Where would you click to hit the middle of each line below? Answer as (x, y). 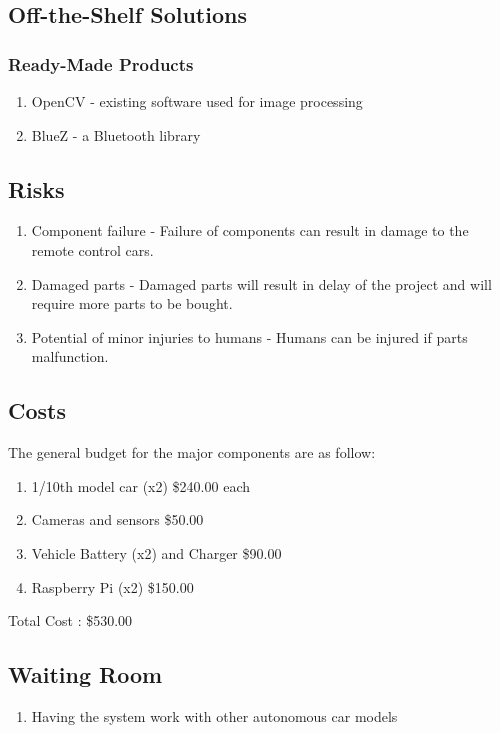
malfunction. (70, 356)
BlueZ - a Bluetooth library (116, 134)
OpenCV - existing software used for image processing (197, 101)
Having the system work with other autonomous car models (214, 715)
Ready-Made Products (101, 63)
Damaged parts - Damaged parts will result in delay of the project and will (261, 283)
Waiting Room (85, 674)
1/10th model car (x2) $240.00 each (140, 485)
